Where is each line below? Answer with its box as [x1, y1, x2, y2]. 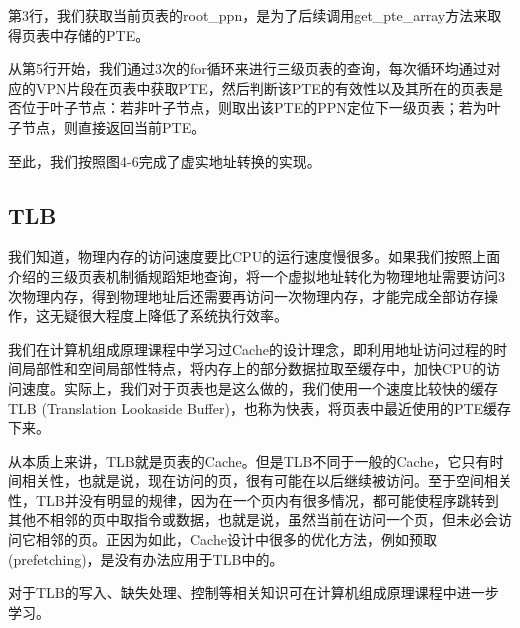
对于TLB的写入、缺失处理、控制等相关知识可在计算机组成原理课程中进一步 [8, 582, 499, 603]
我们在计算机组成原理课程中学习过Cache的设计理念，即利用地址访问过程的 [8, 338, 493, 359]
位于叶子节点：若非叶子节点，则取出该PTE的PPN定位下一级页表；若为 [21, 97, 487, 118]
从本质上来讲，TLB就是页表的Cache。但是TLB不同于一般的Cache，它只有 [8, 450, 490, 471]
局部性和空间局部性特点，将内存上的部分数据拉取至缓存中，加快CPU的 [21, 358, 487, 379]
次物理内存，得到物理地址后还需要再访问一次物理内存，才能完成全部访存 [8, 285, 484, 306]
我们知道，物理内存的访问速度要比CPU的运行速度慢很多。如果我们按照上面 [8, 246, 501, 267]
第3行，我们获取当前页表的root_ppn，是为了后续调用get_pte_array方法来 [8, 5, 488, 25]
